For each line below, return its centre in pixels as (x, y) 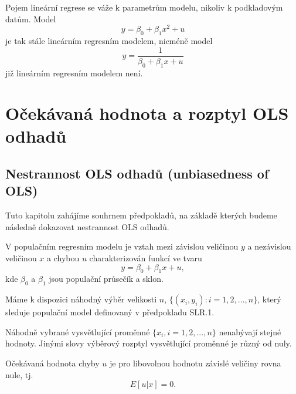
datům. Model (31, 18)
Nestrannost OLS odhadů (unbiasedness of (137, 174)
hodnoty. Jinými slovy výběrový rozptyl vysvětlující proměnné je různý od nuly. (149, 343)
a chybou (63, 258)
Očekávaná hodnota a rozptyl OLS (147, 113)
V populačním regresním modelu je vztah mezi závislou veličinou (122, 246)
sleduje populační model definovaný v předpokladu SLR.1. (110, 312)
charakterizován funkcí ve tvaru (146, 258)
